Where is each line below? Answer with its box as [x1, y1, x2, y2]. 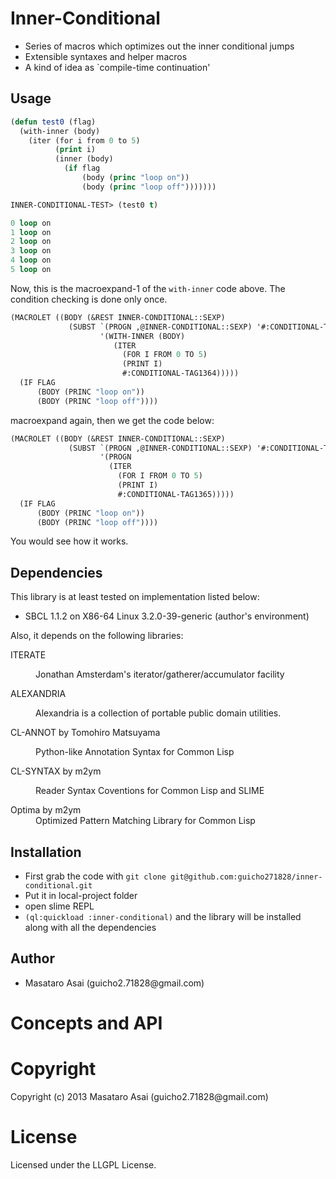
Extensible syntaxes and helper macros [24, 50, 188, 62]
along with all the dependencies [24, 922, 157, 933]
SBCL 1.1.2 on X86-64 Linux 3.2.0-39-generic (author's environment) [24, 610, 310, 622]
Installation [10, 843, 82, 861]
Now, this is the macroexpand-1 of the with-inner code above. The [10, 282, 286, 294]
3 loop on [10, 246, 52, 256]
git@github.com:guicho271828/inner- [170, 872, 323, 882]
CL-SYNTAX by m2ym [10, 765, 102, 777]
